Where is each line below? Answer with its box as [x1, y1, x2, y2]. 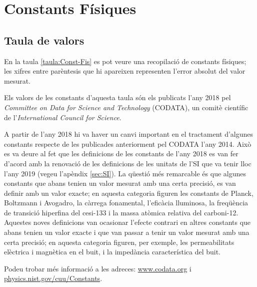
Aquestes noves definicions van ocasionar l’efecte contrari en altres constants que [4, 217, 251, 227]
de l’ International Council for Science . [4, 112, 121, 122]
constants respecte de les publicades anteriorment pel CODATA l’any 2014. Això [4, 138, 251, 149]
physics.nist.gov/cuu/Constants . [4, 273, 102, 283]
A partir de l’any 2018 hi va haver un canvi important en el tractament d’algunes [4, 129, 253, 139]
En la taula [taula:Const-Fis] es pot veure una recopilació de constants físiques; [4, 56, 246, 66]
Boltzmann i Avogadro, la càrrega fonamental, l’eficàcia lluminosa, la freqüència [4, 197, 248, 208]
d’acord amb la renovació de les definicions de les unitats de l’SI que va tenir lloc [4, 158, 251, 168]
